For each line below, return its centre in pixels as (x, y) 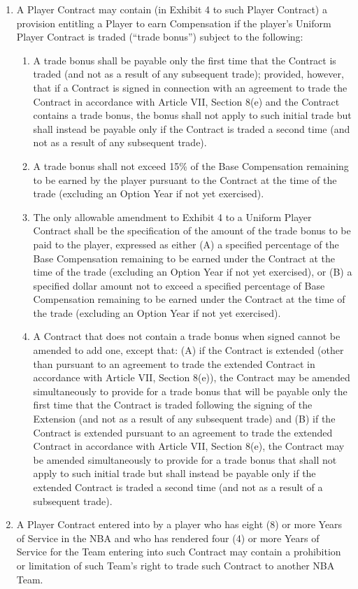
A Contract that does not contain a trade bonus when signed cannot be (187, 336)
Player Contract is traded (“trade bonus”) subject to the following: (160, 37)
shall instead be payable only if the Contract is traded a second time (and (192, 128)
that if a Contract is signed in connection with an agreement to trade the (190, 87)
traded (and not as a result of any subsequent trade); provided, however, (188, 74)
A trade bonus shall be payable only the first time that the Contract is (185, 60)
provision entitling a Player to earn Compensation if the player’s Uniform (174, 23)
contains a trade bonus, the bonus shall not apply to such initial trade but (192, 115)
